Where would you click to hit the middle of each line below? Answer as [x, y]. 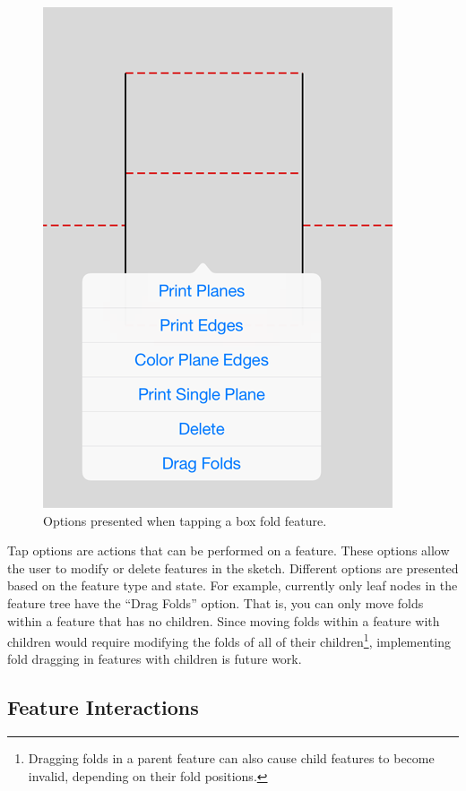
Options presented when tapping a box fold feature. [185, 520]
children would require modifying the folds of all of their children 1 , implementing [229, 640]
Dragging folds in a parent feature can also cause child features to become [231, 758]
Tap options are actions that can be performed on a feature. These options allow [229, 550]
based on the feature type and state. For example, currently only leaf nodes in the [233, 585]
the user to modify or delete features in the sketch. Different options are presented [233, 567]
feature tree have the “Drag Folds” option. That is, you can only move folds [216, 602]
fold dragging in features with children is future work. [155, 659]
